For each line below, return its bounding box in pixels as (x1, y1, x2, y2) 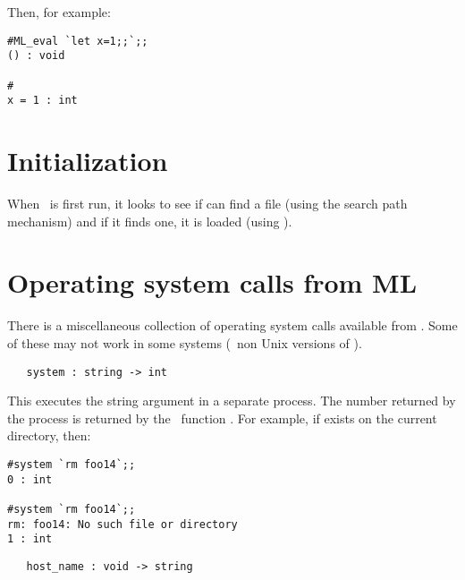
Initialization (7, 142, 168, 179)
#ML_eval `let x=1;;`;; (7, 34, 148, 47)
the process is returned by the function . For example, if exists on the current (7, 408, 437, 427)
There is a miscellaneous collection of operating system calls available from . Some (7, 316, 458, 335)
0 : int (7, 473, 53, 486)
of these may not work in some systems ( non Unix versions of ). (7, 333, 362, 352)
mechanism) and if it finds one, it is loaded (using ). (7, 211, 292, 230)
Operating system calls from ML (7, 264, 418, 301)
